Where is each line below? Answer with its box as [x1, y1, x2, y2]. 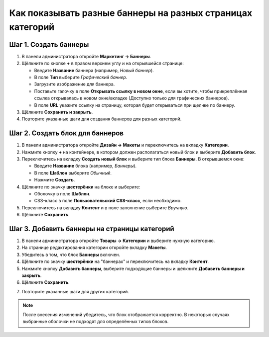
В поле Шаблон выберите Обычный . [34, 169, 112, 176]
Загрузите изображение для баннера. [34, 81, 115, 87]
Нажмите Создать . [34, 177, 75, 183]
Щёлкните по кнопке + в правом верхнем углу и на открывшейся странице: [21, 60, 184, 67]
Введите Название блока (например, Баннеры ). [34, 163, 137, 169]
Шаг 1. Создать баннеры [9, 40, 89, 49]
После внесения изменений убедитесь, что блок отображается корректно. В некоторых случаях [22, 311, 230, 318]
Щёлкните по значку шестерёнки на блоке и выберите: [21, 184, 140, 190]
